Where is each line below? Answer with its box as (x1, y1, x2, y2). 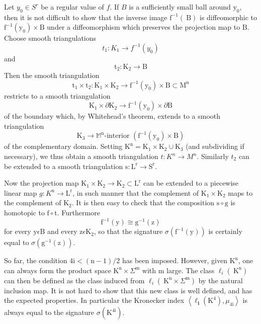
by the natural (198, 275, 243, 285)
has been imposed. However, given (122, 255, 227, 266)
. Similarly (197, 151, 229, 161)
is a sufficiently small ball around (129, 2, 231, 12)
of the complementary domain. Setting (4, 141, 123, 151)
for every (4, 226, 31, 236)
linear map (4, 187, 37, 198)
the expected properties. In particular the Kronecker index (4, 295, 185, 305)
